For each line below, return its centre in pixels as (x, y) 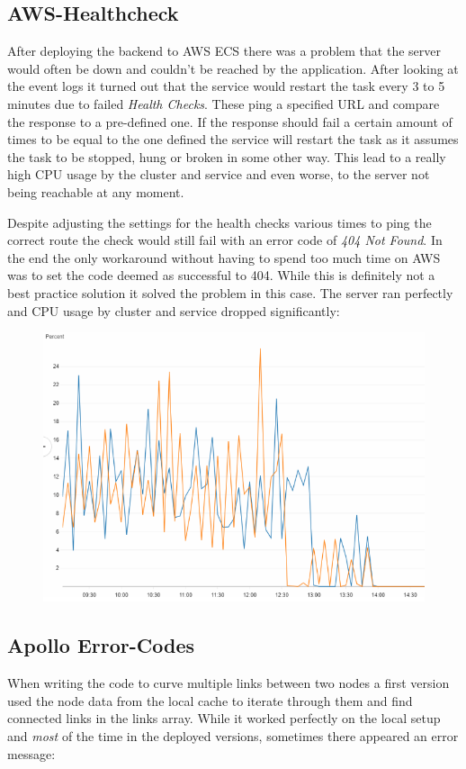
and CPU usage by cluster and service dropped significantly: (174, 310)
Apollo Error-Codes (101, 645)
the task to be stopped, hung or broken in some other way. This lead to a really (227, 156)
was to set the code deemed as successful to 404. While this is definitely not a (221, 275)
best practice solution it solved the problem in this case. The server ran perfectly (230, 292)
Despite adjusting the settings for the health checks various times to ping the (220, 222)
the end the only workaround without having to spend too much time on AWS (224, 257)
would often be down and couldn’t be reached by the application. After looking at (233, 68)
